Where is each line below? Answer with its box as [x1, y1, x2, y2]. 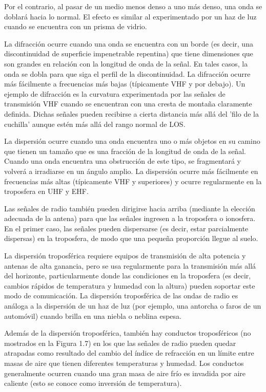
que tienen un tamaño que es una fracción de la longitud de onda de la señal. [4, 145, 246, 156]
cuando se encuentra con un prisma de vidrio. [4, 21, 147, 32]
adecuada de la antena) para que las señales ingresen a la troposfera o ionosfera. [4, 213, 256, 224]
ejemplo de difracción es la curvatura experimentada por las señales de [4, 88, 226, 99]
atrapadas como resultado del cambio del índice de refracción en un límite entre [4, 347, 254, 358]
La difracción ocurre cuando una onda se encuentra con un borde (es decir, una [4, 38, 253, 49]
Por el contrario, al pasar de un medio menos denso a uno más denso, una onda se [4, 1, 262, 11]
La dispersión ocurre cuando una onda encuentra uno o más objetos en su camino [4, 136, 260, 146]
